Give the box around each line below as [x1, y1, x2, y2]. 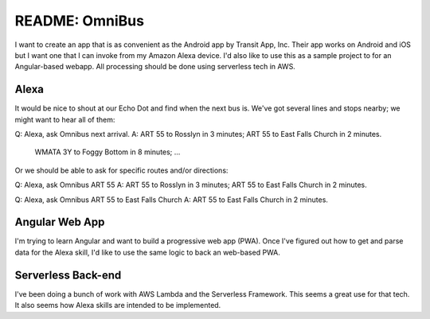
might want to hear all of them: [14, 115, 115, 124]
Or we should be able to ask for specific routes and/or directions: [14, 165, 229, 175]
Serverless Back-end [14, 268, 122, 282]
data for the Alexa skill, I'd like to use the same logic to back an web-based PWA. [14, 247, 280, 257]
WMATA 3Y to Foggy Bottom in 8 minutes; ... [34, 147, 181, 157]
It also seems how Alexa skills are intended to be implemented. [14, 301, 221, 310]
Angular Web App [14, 216, 105, 229]
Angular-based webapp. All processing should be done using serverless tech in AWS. [14, 62, 296, 72]
